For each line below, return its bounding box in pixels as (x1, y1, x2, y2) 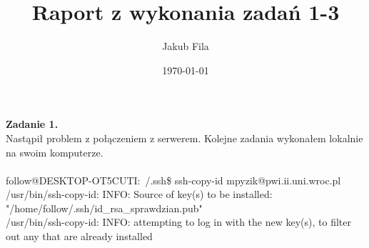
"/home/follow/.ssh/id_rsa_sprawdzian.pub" (6, 200, 203, 215)
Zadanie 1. (6, 116, 59, 132)
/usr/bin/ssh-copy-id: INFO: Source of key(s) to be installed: (6, 187, 273, 202)
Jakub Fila (162, 39, 209, 54)
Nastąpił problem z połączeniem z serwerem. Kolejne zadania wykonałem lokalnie (6, 130, 363, 145)
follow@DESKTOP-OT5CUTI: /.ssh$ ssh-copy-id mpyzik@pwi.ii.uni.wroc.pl (6, 172, 341, 187)
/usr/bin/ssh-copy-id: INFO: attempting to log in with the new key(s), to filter (6, 214, 351, 229)
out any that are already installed (6, 229, 153, 244)
